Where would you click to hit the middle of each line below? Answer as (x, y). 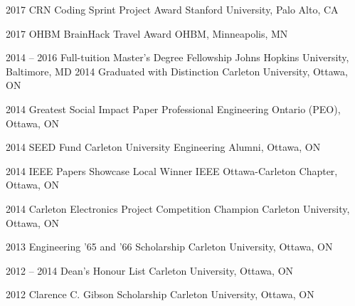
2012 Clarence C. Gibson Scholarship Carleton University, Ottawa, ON (160, 294)
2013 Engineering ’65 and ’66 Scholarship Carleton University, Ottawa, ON (169, 247)
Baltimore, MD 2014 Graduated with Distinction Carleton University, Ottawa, (177, 71)
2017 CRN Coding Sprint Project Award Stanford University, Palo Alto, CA (172, 9)
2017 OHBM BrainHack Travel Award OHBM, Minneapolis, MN (147, 33)
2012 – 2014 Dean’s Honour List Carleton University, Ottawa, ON (150, 270)
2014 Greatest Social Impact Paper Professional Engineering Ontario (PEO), (173, 109)
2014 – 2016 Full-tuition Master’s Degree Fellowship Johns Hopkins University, (177, 57)
